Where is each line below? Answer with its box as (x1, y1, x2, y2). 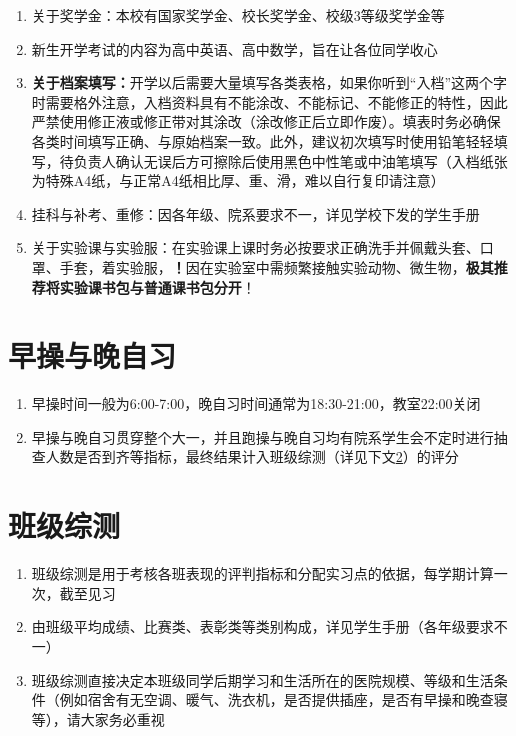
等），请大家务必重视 (31, 708, 165, 729)
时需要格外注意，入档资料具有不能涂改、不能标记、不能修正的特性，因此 (31, 91, 508, 112)
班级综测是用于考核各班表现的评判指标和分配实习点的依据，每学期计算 (31, 563, 494, 584)
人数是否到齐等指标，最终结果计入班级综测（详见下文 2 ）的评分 (45, 446, 459, 467)
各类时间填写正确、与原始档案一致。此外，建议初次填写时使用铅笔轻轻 (31, 130, 494, 151)
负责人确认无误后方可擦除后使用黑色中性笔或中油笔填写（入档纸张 (73, 150, 508, 171)
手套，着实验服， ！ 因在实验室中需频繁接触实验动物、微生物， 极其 (59, 256, 494, 277)
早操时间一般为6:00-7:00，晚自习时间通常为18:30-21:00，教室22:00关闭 (31, 393, 481, 414)
